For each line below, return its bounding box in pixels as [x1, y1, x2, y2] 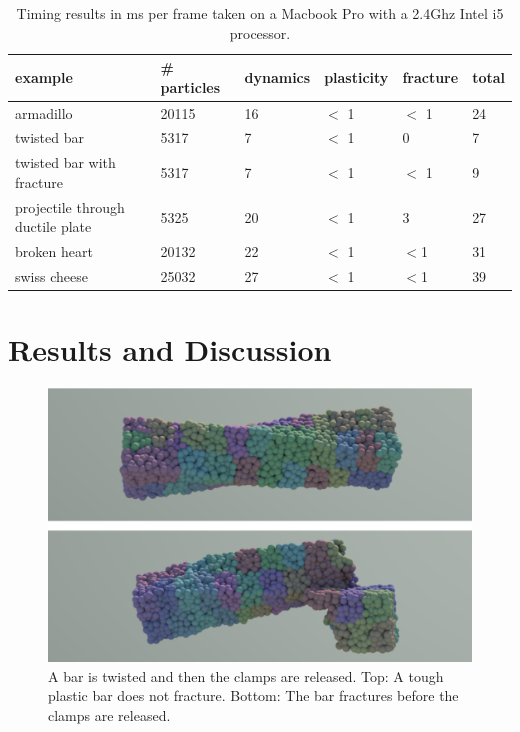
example [15, 66, 73, 87]
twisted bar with [15, 152, 116, 173]
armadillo [15, 102, 73, 123]
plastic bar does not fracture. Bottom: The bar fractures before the [48, 685, 459, 706]
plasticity [324, 66, 389, 87]
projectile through [15, 196, 125, 217]
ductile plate [15, 216, 92, 237]
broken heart [15, 241, 93, 262]
